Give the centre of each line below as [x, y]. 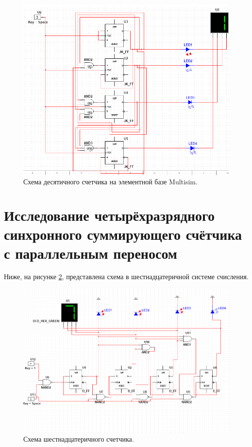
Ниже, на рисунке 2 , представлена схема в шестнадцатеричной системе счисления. [126, 277]
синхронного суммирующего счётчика [123, 234]
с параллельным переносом [91, 253]
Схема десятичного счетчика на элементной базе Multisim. [110, 182]
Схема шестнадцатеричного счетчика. [79, 439]
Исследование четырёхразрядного [109, 215]
